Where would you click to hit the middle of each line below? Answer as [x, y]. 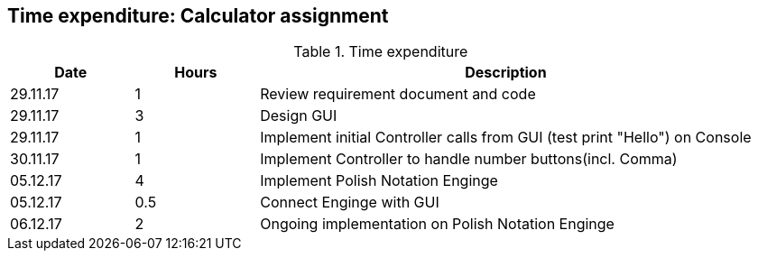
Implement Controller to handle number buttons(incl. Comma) [469, 159]
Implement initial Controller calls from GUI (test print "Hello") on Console [506, 138]
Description [506, 73]
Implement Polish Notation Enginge [379, 181]
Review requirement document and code [398, 94]
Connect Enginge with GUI [350, 203]
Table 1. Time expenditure [381, 52]
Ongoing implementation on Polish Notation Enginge [437, 224]
